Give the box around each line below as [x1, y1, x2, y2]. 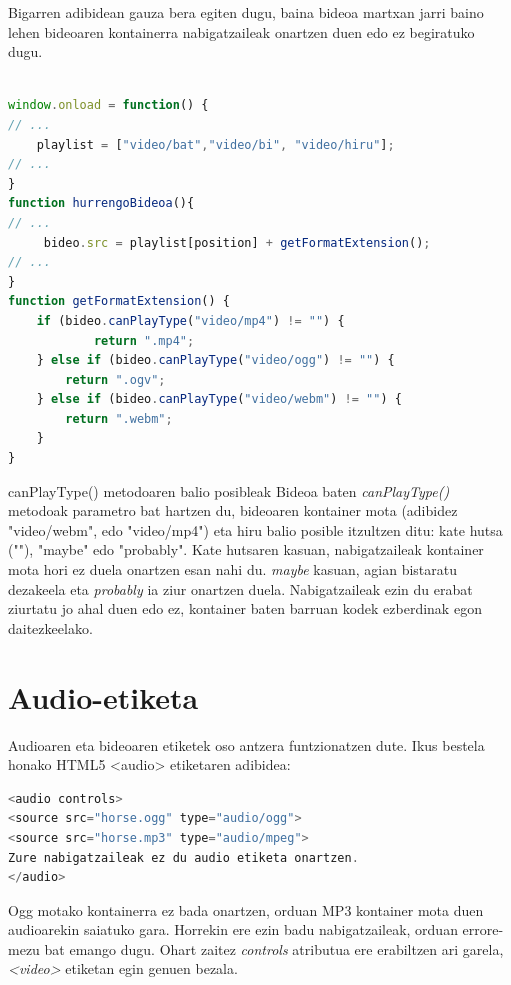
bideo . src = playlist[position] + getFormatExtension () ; [43, 235, 431, 250]
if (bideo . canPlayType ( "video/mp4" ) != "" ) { [36, 313, 345, 328]
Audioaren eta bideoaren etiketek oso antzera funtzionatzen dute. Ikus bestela [8, 734, 485, 755]
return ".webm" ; [65, 411, 173, 426]
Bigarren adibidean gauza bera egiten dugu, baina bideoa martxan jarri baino [8, 2, 484, 22]
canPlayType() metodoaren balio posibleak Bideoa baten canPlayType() [8, 480, 450, 501]
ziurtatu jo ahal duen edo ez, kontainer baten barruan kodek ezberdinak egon [8, 598, 482, 619]
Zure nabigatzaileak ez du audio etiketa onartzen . [8, 850, 359, 865]
